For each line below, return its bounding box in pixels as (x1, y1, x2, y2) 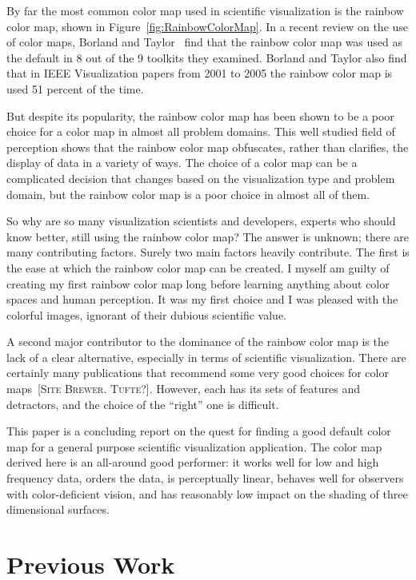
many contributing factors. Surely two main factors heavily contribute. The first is (6, 244, 410, 260)
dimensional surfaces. (6, 501, 110, 518)
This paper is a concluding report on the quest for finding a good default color (6, 423, 391, 439)
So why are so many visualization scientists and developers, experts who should (6, 213, 396, 229)
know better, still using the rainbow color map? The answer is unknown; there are (6, 228, 409, 244)
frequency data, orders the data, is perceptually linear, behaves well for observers (6, 470, 404, 487)
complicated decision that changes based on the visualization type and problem (6, 169, 395, 186)
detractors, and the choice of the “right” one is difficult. (6, 395, 279, 412)
